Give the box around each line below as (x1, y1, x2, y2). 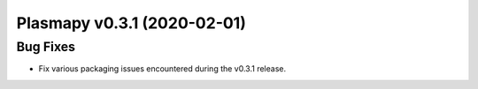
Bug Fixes (16, 39, 75, 55)
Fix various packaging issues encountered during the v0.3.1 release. (38, 63, 287, 74)
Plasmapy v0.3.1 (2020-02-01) (16, 13, 247, 33)
